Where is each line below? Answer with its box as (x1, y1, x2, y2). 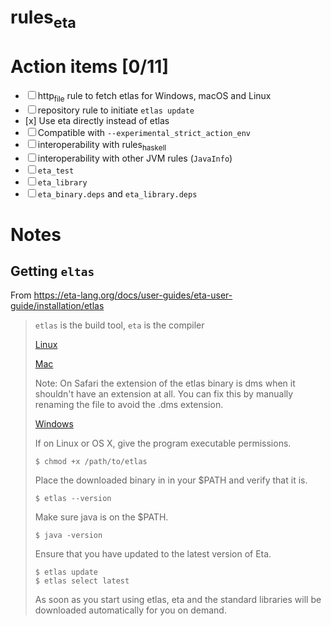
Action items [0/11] (10, 55, 169, 78)
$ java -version (34, 531, 103, 541)
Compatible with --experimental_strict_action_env (37, 126, 252, 138)
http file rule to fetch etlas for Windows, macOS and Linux (37, 89, 272, 104)
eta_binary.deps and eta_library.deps (37, 188, 198, 200)
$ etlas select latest (34, 576, 130, 586)
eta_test (37, 166, 75, 176)
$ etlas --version (34, 494, 112, 504)
